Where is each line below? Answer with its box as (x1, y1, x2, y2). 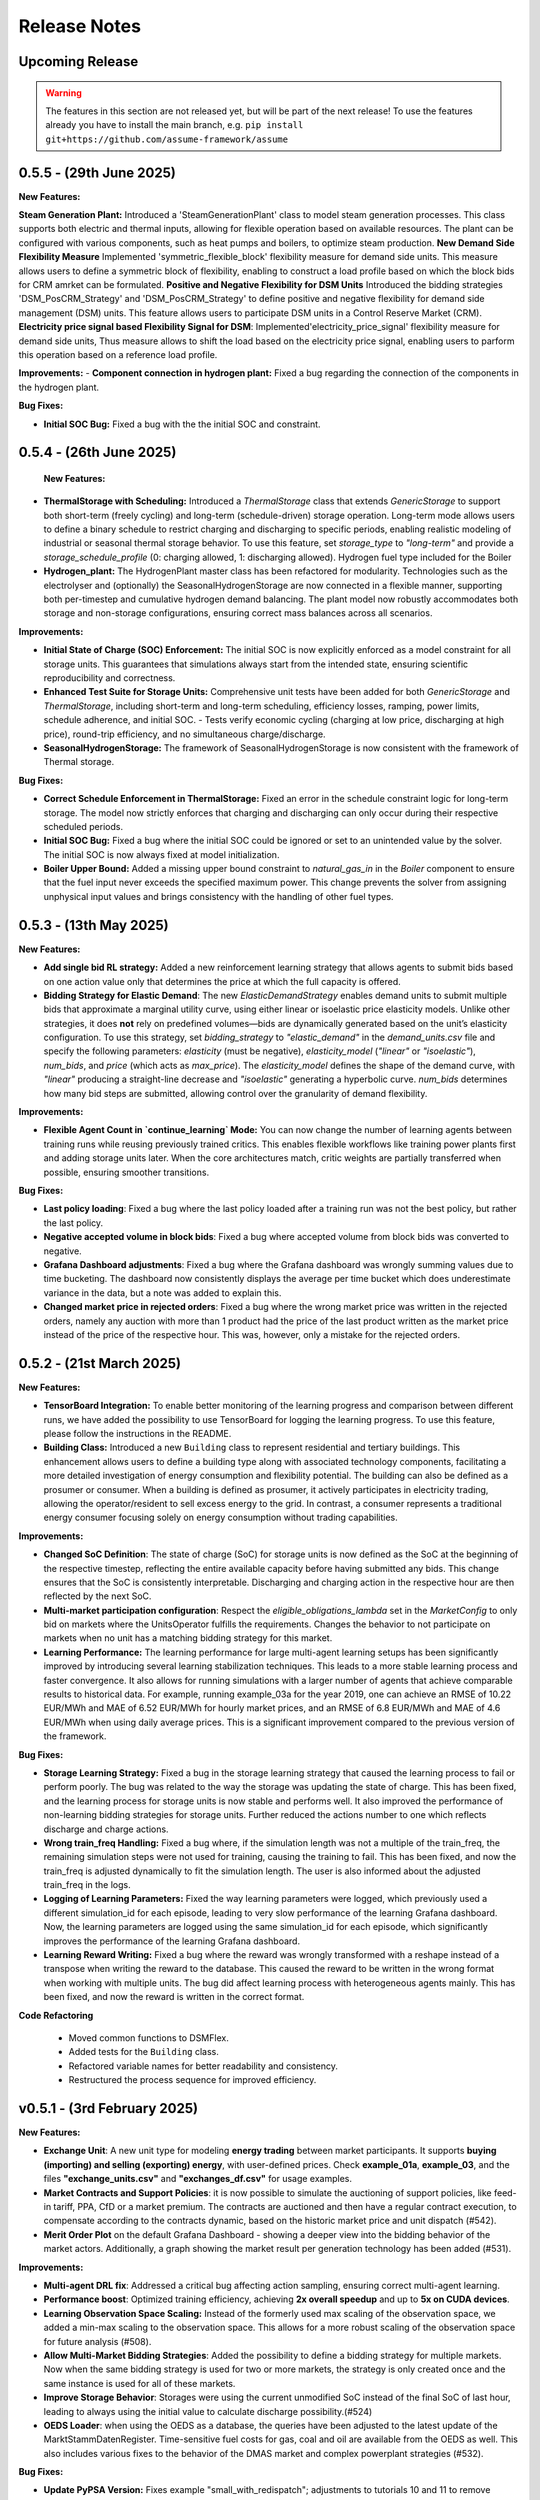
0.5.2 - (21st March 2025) (18, 1355, 182, 1372)
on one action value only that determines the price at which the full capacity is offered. (43, 975, 402, 987)
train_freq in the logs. (43, 1879, 132, 1891)
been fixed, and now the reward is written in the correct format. (43, 1991, 305, 2003)
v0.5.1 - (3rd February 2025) (18, 2100, 199, 2117)
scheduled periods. (43, 820, 124, 832)
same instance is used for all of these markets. (43, 2377, 236, 2389)
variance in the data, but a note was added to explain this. (43, 1286, 282, 1299)
